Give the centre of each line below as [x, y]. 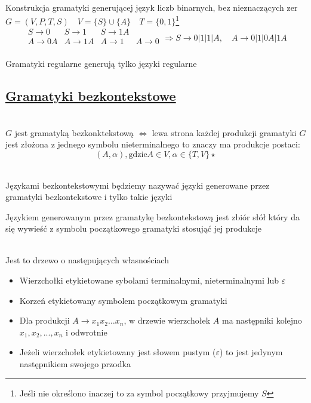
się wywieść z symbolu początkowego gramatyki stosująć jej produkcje [133, 228]
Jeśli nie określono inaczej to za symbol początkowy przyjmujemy [139, 393]
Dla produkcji [44, 320]
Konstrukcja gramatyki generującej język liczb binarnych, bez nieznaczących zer [152, 7]
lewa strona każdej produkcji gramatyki [224, 132]
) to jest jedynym [251, 352]
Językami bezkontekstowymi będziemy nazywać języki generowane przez [138, 185]
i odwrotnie [86, 332]
